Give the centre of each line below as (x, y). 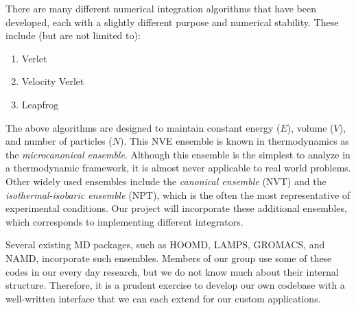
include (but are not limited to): (73, 35)
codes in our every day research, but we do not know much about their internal (172, 271)
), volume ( (310, 127)
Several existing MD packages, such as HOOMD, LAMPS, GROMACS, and (165, 245)
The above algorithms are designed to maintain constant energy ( (143, 127)
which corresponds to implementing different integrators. (124, 221)
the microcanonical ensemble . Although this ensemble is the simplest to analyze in (178, 154)
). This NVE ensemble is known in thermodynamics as (234, 141)
